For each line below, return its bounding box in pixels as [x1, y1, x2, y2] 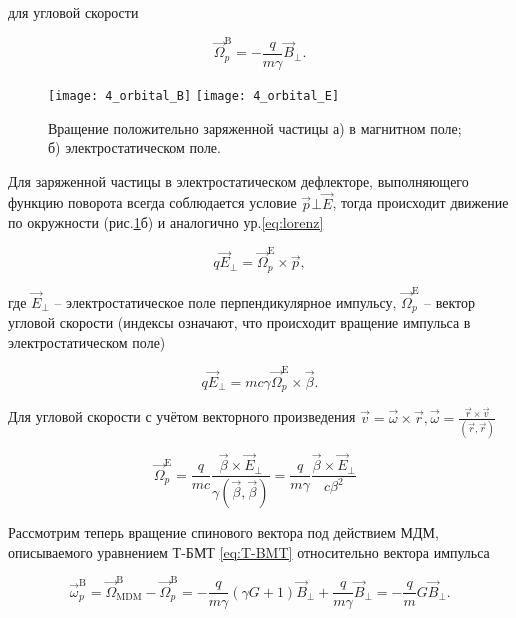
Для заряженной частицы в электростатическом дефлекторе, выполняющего [8, 170, 469, 191]
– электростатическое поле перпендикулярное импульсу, [54, 291, 397, 312]
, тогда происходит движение [332, 192, 509, 213]
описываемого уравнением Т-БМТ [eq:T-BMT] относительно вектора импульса [8, 541, 490, 562]
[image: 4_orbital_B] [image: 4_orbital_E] [48, 88, 340, 103]
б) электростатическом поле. [48, 137, 221, 158]
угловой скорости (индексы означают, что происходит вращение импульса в [8, 312, 471, 333]
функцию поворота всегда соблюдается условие [8, 192, 297, 213]
